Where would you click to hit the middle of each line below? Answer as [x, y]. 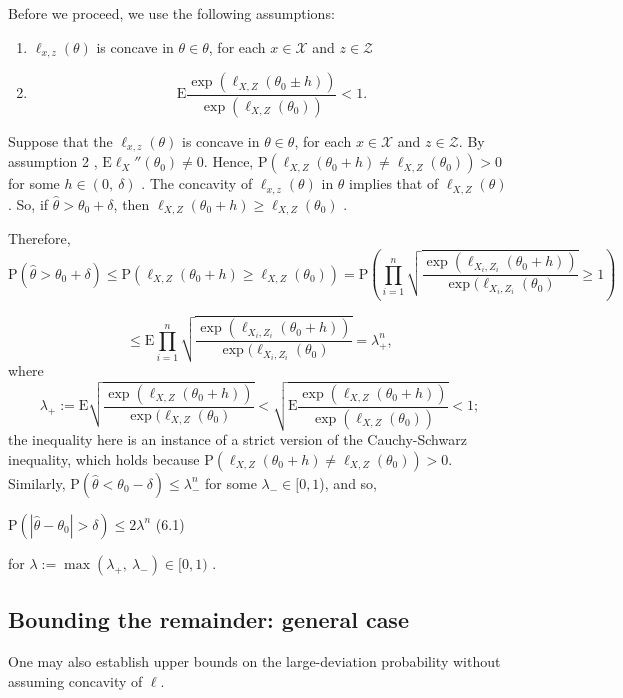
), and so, [348, 482]
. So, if [28, 203]
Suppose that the [60, 140]
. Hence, [228, 161]
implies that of [394, 183]
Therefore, [39, 238]
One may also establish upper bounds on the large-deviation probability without [254, 660]
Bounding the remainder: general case [208, 619]
